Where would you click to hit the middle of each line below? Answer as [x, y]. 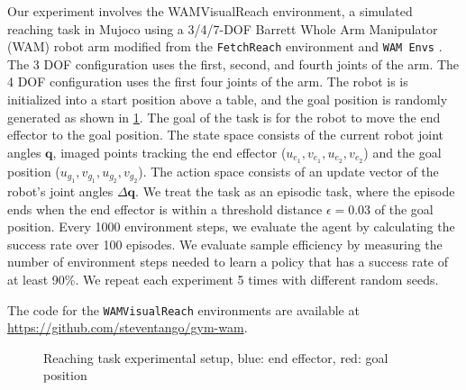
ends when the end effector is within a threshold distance [165, 209]
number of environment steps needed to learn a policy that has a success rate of [228, 262]
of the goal [404, 209]
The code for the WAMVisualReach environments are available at [183, 309]
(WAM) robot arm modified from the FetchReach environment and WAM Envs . [225, 46]
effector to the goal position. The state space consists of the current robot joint [225, 135]
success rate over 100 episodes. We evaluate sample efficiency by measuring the [225, 244]
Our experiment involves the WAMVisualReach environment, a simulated [210, 11]
